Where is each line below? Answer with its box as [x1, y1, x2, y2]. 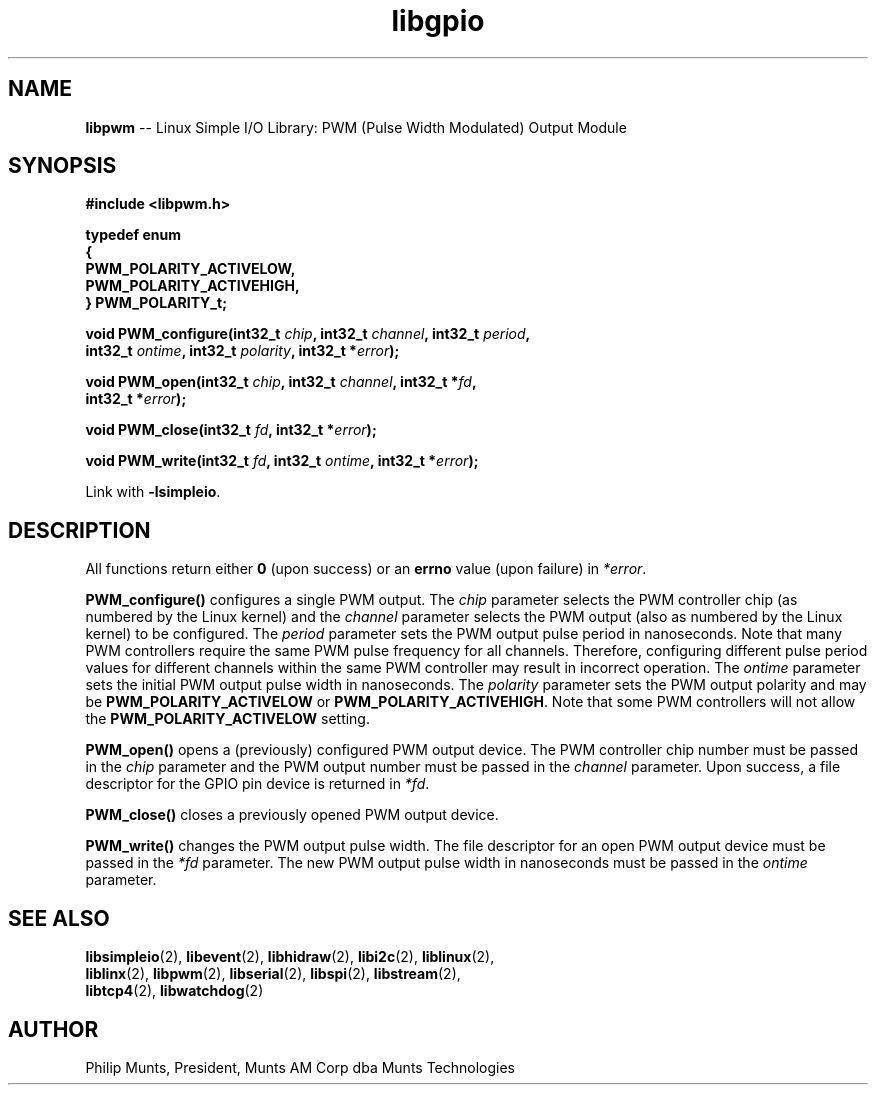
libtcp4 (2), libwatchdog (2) [85, 982, 264, 1000]
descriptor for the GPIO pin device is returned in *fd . [85, 775, 430, 793]
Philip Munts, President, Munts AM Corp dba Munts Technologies [85, 1058, 516, 1076]
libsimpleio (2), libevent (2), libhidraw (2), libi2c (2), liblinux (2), [85, 948, 495, 966]
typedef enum [85, 226, 182, 244]
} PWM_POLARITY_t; [85, 294, 227, 312]
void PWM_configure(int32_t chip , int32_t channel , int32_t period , [85, 325, 531, 343]
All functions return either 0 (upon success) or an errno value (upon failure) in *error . [85, 560, 647, 578]
